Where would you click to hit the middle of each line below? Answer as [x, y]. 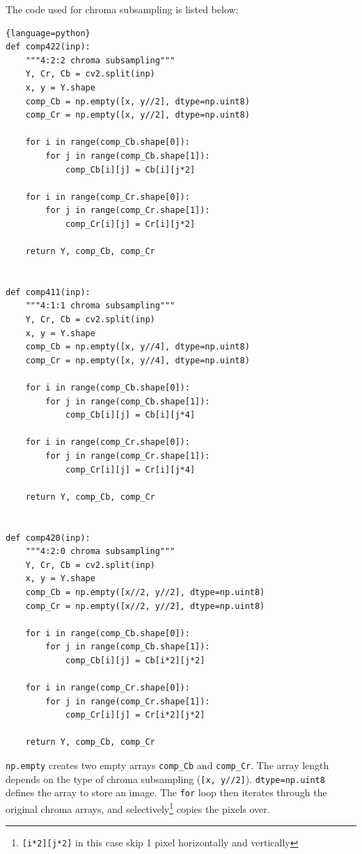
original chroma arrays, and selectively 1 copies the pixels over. [138, 808]
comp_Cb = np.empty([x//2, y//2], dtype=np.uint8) [145, 592]
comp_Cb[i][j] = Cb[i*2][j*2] [135, 660]
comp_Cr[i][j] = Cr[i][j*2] [130, 224]
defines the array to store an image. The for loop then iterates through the [166, 792]
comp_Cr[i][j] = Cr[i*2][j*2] [135, 715]
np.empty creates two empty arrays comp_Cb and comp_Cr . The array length [167, 765]
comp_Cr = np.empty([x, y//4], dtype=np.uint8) [137, 360]
